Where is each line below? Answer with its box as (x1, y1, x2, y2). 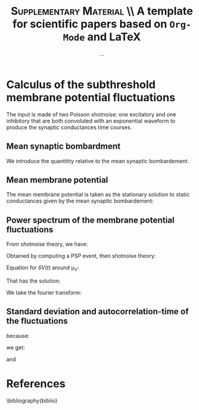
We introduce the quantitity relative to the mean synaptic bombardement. (6, 157, 189, 164)
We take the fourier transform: (6, 289, 82, 296)
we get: (6, 344, 25, 351)
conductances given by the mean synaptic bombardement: (6, 197, 154, 204)
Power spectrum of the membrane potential (6, 215, 175, 225)
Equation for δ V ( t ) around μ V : (6, 264, 79, 272)
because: (6, 332, 30, 339)
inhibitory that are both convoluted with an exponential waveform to (6, 117, 176, 124)
